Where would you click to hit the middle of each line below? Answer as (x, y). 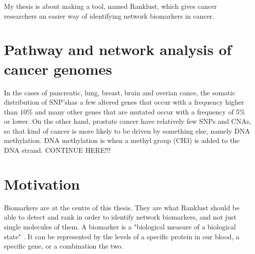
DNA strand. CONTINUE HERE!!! (57, 150)
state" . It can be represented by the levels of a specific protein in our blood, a (122, 236)
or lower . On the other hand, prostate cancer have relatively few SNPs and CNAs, (128, 121)
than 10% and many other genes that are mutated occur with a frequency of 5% (125, 111)
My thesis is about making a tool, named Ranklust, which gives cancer (111, 6)
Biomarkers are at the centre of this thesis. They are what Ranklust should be (122, 207)
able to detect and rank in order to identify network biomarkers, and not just (120, 217)
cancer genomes (58, 69)
